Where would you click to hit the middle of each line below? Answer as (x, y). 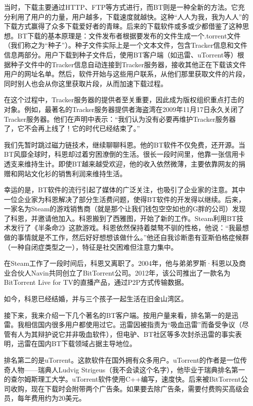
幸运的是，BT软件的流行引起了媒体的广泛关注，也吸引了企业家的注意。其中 (125, 190)
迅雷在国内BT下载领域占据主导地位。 (77, 343)
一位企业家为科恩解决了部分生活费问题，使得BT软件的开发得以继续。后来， (125, 199)
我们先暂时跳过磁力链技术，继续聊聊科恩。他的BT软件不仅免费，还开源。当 (125, 144)
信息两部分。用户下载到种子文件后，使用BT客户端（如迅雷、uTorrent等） (121, 54)
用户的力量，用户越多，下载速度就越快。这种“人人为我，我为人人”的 (140, 16)
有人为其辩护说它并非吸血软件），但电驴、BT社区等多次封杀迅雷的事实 (123, 334)
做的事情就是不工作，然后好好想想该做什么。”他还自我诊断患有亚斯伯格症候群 (126, 237)
